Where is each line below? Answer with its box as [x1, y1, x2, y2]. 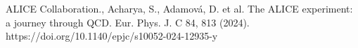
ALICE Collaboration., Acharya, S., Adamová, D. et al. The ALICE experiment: [6, 1, 353, 15]
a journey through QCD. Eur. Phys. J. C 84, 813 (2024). [6, 15, 250, 29]
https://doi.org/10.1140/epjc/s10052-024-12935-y [6, 29, 218, 43]
